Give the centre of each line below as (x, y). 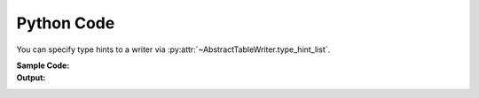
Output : (31, 78)
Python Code (66, 23)
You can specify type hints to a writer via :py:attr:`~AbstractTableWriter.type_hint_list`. (173, 49)
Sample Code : (43, 65)
